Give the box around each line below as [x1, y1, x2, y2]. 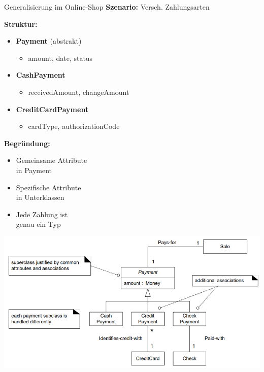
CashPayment [16, 70, 65, 80]
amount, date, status [28, 52, 93, 63]
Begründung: [4, 138, 50, 148]
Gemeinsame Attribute [16, 155, 87, 165]
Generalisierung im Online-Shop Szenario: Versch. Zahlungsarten [4, 2, 210, 12]
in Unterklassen [16, 192, 64, 202]
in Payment [16, 164, 52, 175]
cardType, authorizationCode [28, 121, 120, 131]
